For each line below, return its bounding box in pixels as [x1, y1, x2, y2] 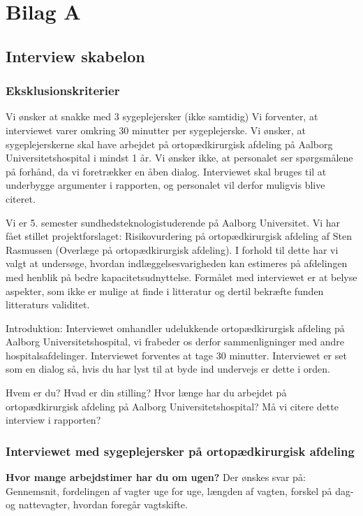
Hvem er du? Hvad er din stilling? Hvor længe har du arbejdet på [6, 385, 287, 400]
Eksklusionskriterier [6, 82, 120, 99]
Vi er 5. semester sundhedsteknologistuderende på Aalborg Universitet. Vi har [6, 215, 341, 229]
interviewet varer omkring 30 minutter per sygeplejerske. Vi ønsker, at [6, 122, 306, 137]
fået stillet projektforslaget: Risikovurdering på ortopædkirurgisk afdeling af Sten [6, 229, 352, 243]
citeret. [6, 191, 36, 206]
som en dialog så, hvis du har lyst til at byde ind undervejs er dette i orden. [6, 361, 330, 376]
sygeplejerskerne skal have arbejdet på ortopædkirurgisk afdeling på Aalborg [6, 136, 333, 151]
